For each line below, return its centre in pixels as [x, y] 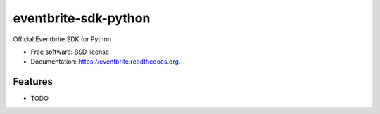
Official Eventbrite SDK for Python [62, 39]
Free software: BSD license [70, 52]
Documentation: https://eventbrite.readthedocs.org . [106, 62]
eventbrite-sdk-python [82, 18]
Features [33, 81]
